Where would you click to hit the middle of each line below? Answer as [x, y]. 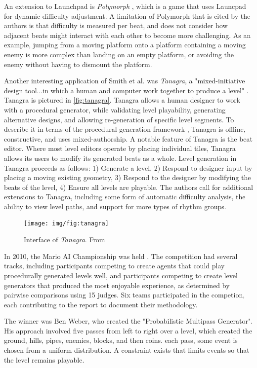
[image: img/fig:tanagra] [66, 224]
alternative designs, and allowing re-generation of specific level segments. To [119, 119]
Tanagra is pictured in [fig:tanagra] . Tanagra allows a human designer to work [122, 100]
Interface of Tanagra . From [64, 239]
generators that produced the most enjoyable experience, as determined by [117, 285]
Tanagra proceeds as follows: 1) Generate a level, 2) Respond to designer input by [128, 167]
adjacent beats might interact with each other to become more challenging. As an [128, 35]
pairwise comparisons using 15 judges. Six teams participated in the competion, [125, 295]
